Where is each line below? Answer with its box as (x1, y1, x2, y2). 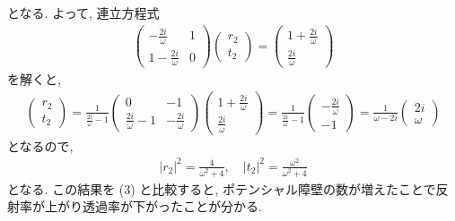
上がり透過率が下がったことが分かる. (44, 197, 262, 216)
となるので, (7, 136, 74, 155)
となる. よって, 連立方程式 (7, 4, 160, 21)
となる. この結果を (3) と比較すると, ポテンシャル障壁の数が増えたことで (7, 179, 436, 198)
